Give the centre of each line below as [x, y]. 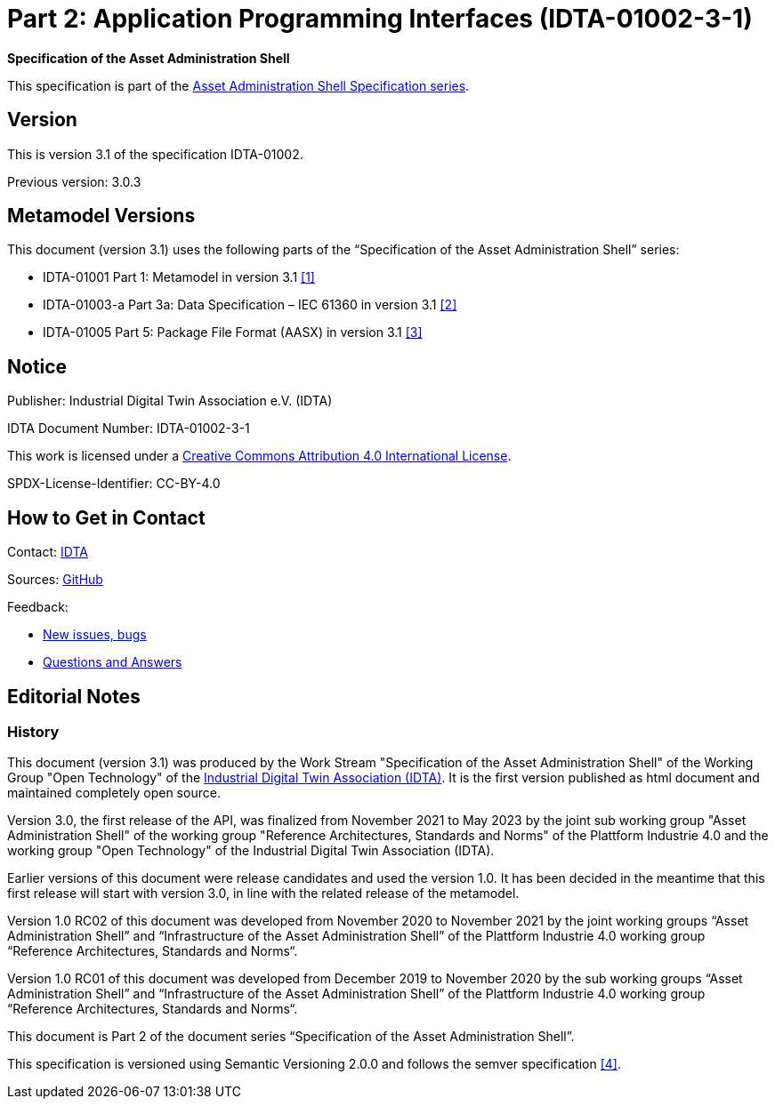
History [33, 731]
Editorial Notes [74, 696]
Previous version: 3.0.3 [74, 181]
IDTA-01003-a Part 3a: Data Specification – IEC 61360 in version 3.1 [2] [250, 305]
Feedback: [38, 607]
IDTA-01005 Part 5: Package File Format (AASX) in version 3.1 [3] [233, 333]
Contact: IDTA [48, 552]
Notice [37, 366]
